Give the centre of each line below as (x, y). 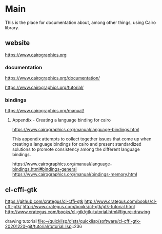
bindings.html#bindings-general (44, 169)
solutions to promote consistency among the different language (76, 149)
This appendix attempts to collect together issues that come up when (82, 139)
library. (12, 27)
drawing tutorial (21, 221)
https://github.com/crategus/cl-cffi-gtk (44, 201)
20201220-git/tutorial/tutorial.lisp (38, 226)
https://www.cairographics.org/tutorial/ (44, 88)
